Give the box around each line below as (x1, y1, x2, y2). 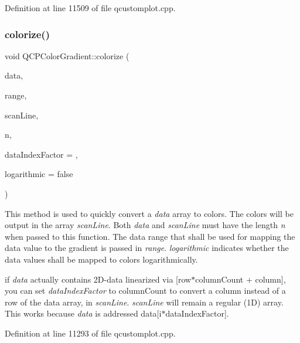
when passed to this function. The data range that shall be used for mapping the (5, 230, 295, 242)
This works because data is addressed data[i (5, 307, 162, 320)
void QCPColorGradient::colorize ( (5, 49, 129, 62)
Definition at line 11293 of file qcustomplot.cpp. (5, 327, 176, 339)
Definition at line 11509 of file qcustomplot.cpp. (5, 2, 176, 13)
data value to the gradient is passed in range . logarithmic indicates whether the (5, 242, 289, 254)
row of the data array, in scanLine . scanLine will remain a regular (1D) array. (5, 296, 284, 308)
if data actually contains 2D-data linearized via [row (5, 273, 192, 285)
